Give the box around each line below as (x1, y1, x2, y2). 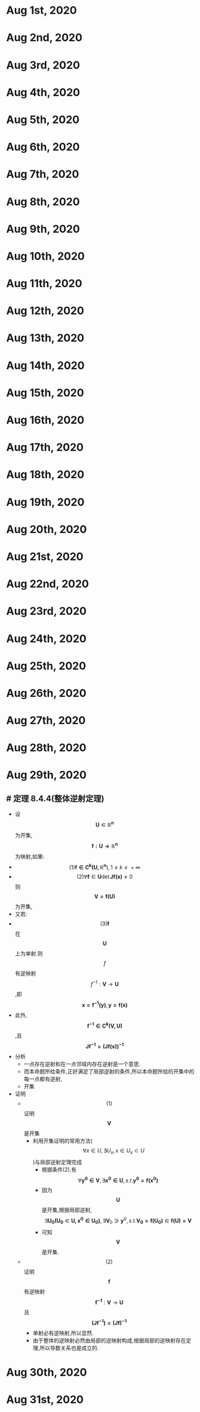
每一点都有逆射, (23, 1075, 63, 1082)
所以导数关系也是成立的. (39, 1345, 99, 1352)
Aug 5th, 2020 (6, 113, 79, 126)
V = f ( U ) (94, 893, 115, 900)
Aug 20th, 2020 (6, 522, 87, 536)
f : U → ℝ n (91, 841, 118, 850)
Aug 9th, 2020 (6, 222, 81, 236)
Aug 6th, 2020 (6, 140, 80, 154)
